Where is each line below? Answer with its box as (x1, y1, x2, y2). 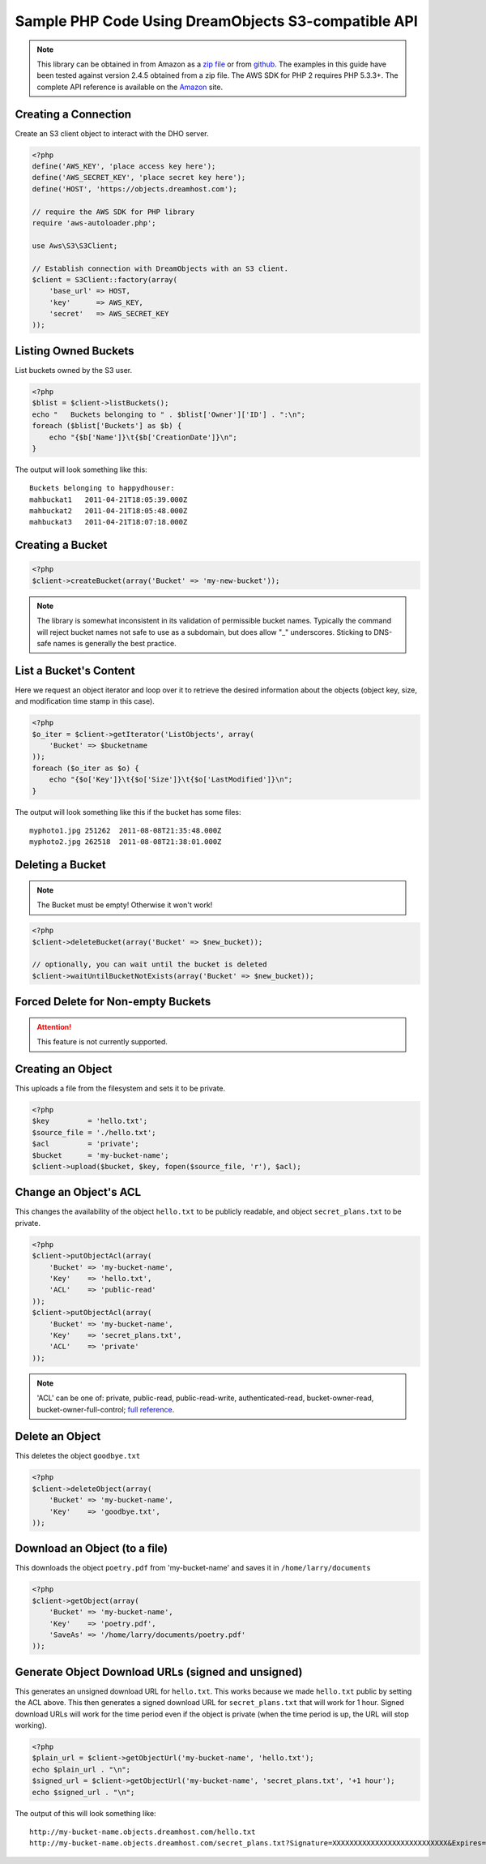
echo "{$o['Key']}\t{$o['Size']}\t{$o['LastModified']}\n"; (49, 775, 293, 784)
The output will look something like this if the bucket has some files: (15, 807, 242, 816)
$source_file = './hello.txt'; (32, 1128, 157, 1137)
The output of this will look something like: (15, 1808, 157, 1818)
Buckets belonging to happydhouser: (29, 483, 175, 493)
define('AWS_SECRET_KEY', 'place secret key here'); (32, 173, 246, 182)
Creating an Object (15, 1062, 113, 1076)
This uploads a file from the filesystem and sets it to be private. (15, 1083, 226, 1094)
